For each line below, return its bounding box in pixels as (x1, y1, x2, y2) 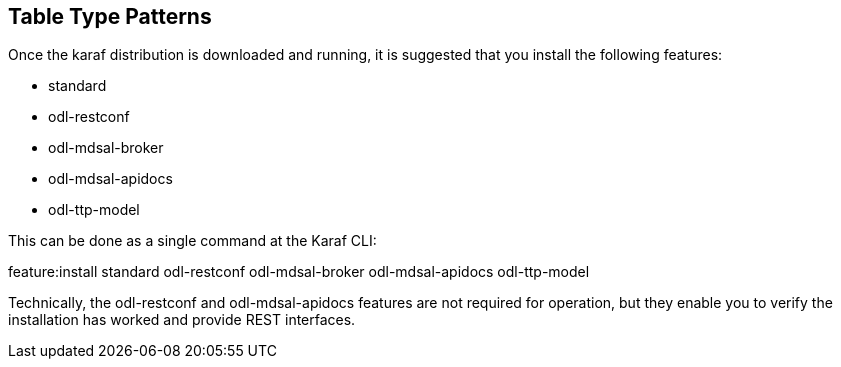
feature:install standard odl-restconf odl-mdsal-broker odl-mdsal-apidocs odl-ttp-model (8, 263, 590, 281)
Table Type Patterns (8, 4, 212, 29)
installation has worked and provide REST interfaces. (8, 311, 356, 329)
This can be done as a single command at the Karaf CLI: (8, 232, 377, 250)
